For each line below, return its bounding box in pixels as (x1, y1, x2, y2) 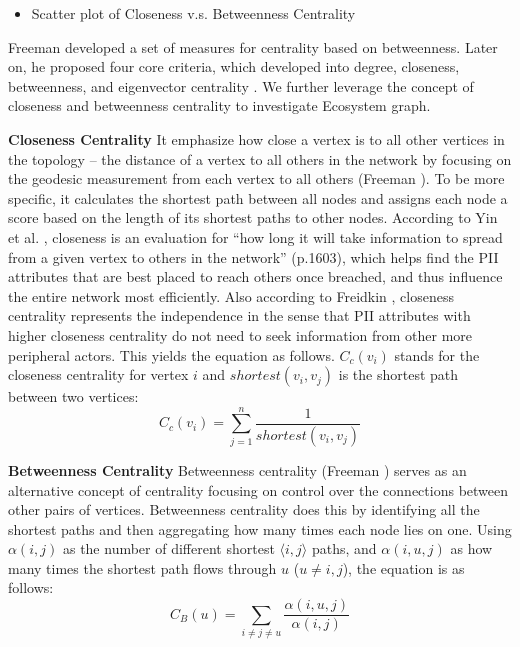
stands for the (394, 344, 480, 365)
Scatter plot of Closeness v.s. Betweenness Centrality (31, 3, 356, 23)
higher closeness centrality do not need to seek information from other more (8, 324, 473, 345)
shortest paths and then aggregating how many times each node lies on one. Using (8, 518, 512, 539)
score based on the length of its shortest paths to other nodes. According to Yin (8, 207, 498, 228)
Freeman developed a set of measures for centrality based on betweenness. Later (8, 36, 498, 57)
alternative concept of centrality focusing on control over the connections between (8, 479, 509, 500)
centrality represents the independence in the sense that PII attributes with (8, 305, 471, 326)
